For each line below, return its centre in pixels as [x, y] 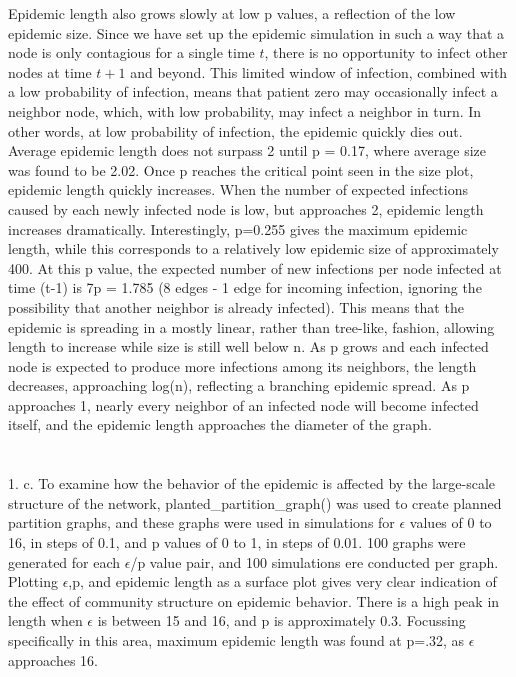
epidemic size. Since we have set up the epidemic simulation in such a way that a [256, 32]
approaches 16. [53, 659]
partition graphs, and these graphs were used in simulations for [201, 522]
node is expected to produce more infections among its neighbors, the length [242, 365]
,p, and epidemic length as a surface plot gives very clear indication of [282, 581]
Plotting [33, 581]
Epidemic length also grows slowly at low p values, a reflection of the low [232, 13]
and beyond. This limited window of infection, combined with [319, 71]
